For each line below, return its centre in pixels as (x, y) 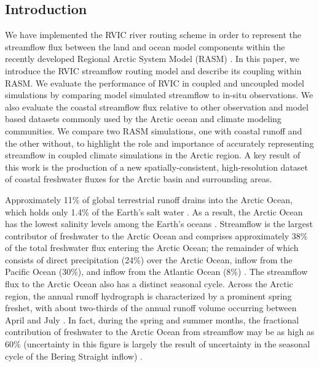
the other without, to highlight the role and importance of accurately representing (159, 143)
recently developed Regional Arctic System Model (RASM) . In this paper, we (152, 59)
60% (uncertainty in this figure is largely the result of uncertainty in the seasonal (158, 344)
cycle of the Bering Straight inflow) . (74, 356)
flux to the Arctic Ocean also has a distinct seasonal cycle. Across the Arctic (149, 284)
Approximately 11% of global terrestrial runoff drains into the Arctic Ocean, (149, 199)
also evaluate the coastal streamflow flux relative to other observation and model (157, 106)
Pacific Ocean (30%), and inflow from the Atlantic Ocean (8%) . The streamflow (156, 272)
